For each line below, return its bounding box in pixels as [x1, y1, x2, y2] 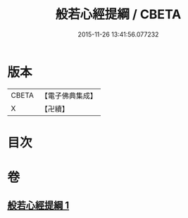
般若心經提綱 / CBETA [55, 6, 182, 23]
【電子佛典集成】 [40, 91, 97, 101]
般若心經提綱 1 [7, 200, 70, 212]
